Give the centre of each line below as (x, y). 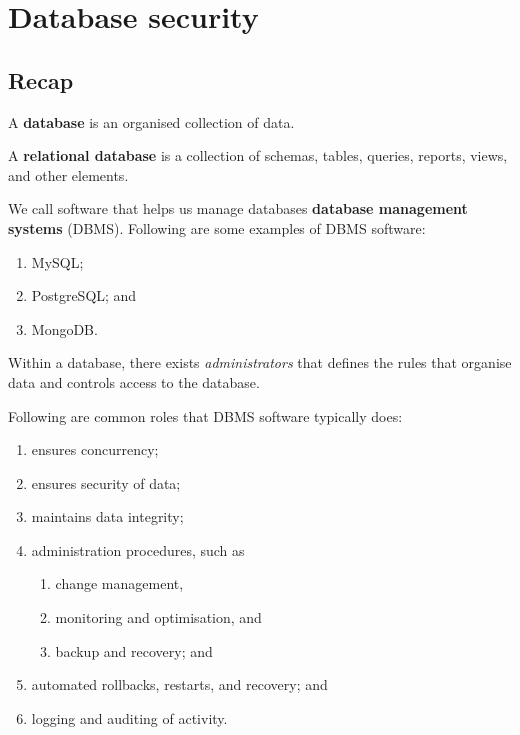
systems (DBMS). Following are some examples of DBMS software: (217, 227)
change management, (119, 583)
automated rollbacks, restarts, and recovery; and (179, 684)
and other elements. (68, 174)
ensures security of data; (106, 482)
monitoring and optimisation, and (158, 617)
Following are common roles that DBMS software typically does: (205, 415)
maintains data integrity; (107, 516)
